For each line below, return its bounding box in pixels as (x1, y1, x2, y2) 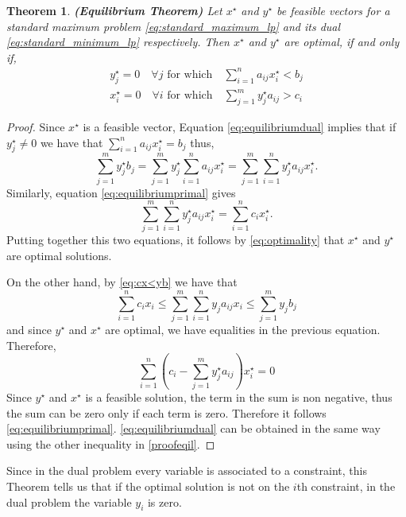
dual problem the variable (6, 493, 132, 510)
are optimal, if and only (284, 33, 400, 50)
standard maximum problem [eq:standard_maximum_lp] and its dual (6, 17, 341, 34)
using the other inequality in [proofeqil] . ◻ (6, 435, 215, 452)
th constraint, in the (296, 478, 396, 495)
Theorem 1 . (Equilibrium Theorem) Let (6, 2, 222, 18)
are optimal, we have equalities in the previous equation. (105, 321, 381, 338)
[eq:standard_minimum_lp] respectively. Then (6, 33, 230, 50)
